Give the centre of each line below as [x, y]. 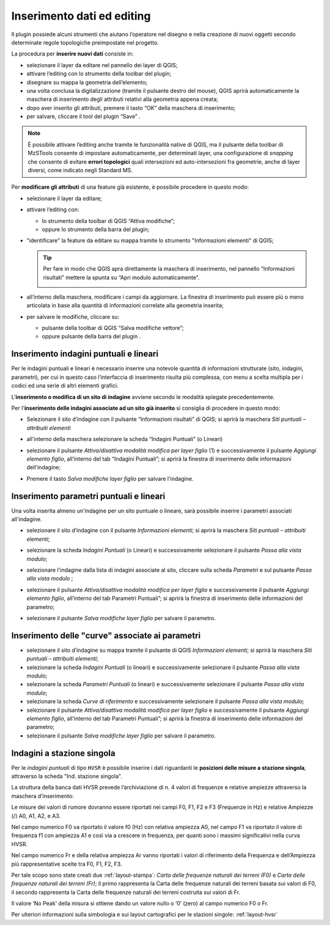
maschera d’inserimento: [42, 796]
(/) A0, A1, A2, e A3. [36, 816]
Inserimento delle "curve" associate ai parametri [106, 635]
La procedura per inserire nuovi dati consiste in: [72, 54]
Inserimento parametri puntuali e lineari [88, 496]
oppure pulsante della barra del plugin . [91, 337]
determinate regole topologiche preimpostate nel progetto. [85, 42]
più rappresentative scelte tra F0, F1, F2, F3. [67, 864]
